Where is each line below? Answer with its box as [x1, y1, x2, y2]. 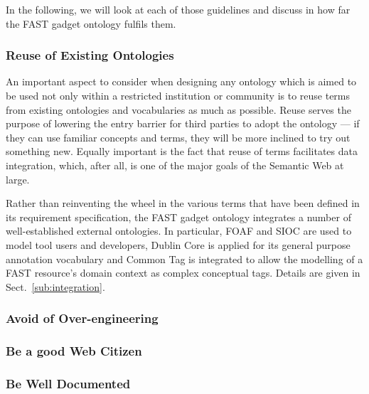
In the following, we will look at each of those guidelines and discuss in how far [6, 2, 351, 16]
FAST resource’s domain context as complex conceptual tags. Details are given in [6, 265, 360, 280]
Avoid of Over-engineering [6, 309, 159, 327]
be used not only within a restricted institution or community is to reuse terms [6, 88, 351, 102]
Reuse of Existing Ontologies [6, 46, 174, 64]
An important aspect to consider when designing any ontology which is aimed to [6, 74, 357, 89]
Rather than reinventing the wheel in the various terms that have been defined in [6, 196, 360, 211]
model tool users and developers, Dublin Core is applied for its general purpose [6, 237, 351, 252]
